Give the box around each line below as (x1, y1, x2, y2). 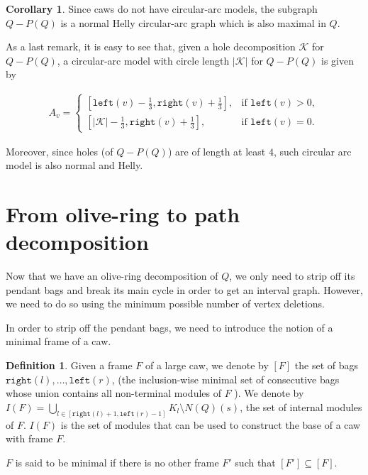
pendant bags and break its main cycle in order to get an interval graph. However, (6, 282, 363, 297)
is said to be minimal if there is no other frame (15, 454, 219, 469)
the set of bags (294, 358, 359, 373)
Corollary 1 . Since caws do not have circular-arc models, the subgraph (6, 1, 318, 16)
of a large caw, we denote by (145, 358, 269, 373)
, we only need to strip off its (229, 268, 355, 283)
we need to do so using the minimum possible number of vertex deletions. (6, 296, 325, 311)
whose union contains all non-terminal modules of (6, 386, 222, 400)
